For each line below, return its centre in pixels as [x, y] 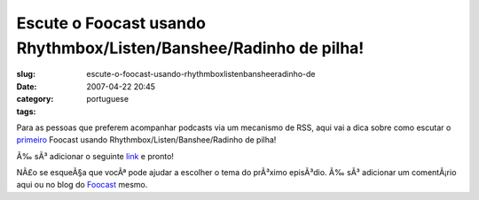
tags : [26, 112]
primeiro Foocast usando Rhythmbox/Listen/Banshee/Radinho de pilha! [146, 140]
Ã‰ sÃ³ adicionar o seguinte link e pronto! [95, 156]
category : [35, 99]
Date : [27, 86]
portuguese [107, 99]
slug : [26, 74]
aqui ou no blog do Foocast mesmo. [82, 185]
